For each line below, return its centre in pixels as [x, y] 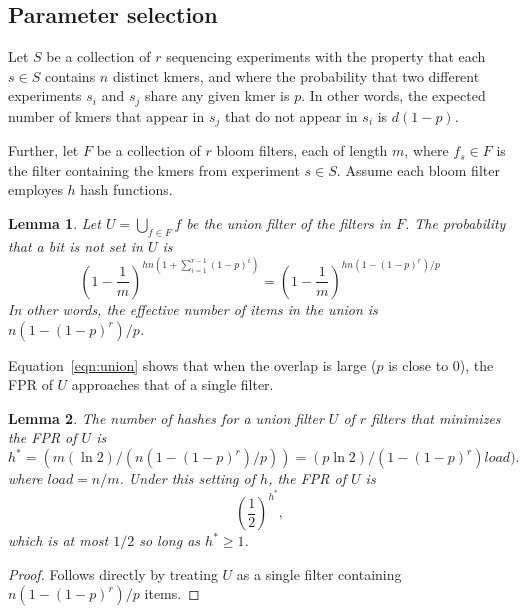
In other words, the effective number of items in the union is [193, 308]
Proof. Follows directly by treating [113, 573]
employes [35, 189]
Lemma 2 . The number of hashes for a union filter [166, 417]
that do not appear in [291, 115]
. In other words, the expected [393, 95]
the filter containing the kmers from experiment [154, 169]
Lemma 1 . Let [54, 223]
